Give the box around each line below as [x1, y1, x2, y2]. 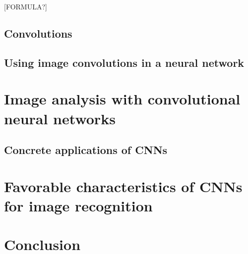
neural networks [4, 108, 116, 128]
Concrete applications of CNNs [4, 142, 168, 157]
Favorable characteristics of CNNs [4, 176, 243, 196]
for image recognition [4, 195, 153, 215]
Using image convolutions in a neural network [4, 54, 245, 70]
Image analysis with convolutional [4, 89, 241, 109]
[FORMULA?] [4, 1, 47, 11]
